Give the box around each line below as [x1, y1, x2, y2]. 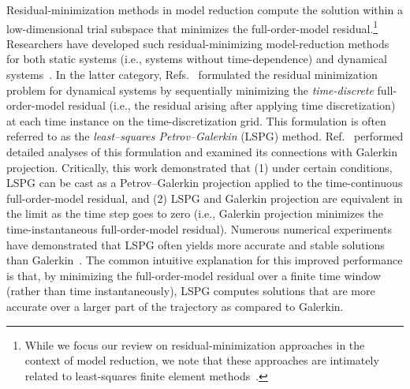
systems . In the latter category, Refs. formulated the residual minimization [6, 66, 378, 83]
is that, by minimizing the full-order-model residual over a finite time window [6, 267, 381, 283]
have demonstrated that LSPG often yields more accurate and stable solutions [6, 236, 385, 252]
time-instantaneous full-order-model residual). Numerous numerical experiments [6, 220, 393, 237]
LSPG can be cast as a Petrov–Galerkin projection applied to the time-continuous [6, 174, 403, 191]
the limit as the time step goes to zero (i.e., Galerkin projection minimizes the [6, 205, 384, 222]
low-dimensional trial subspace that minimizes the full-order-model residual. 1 [6, 17, 378, 36]
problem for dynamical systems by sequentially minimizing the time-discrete [6, 81, 374, 98]
